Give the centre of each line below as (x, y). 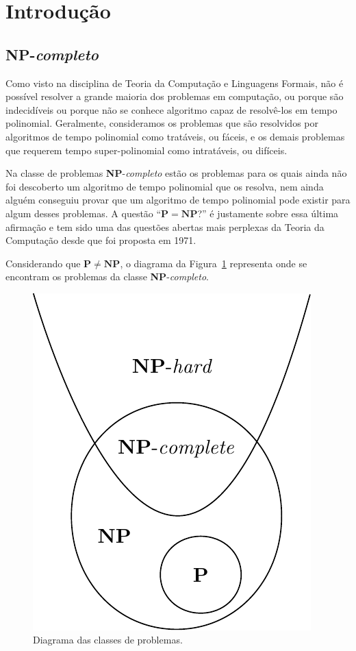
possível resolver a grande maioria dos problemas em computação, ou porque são (175, 96)
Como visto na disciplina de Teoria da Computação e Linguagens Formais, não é (175, 83)
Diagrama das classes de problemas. (108, 640)
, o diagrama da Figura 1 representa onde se (214, 263)
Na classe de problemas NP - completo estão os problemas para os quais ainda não (176, 173)
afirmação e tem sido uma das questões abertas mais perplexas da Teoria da (165, 226)
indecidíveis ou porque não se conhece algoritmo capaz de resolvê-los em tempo (171, 109)
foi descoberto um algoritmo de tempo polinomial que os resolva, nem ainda (165, 186)
